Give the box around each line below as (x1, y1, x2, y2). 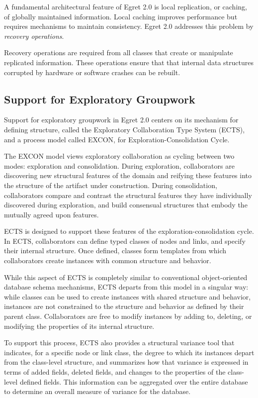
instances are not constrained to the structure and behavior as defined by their (4, 301, 244, 311)
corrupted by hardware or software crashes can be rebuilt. (4, 67, 180, 77)
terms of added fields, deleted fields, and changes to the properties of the (4, 367, 226, 377)
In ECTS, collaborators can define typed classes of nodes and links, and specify (4, 235, 246, 246)
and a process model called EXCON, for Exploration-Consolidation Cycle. (4, 134, 230, 144)
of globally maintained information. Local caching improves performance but (4, 11, 238, 21)
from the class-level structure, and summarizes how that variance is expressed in (4, 357, 249, 367)
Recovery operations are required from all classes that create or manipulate (4, 47, 233, 58)
